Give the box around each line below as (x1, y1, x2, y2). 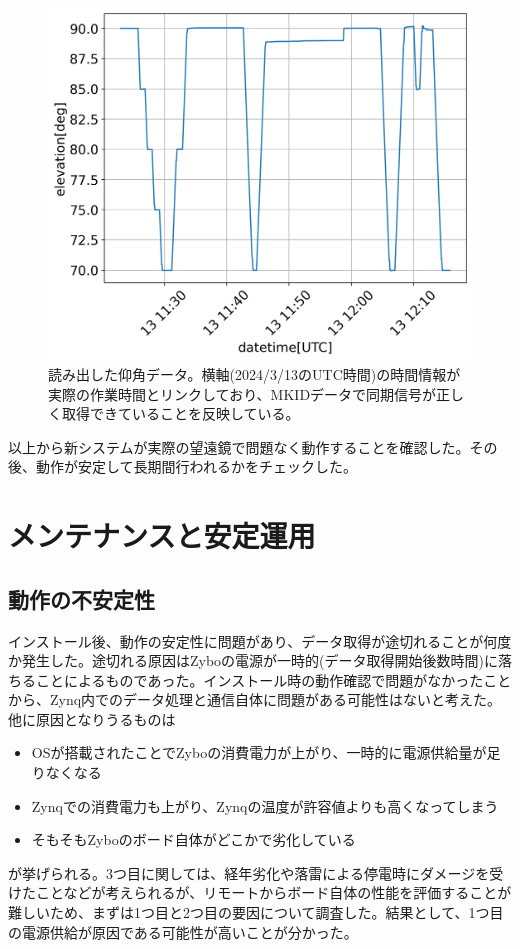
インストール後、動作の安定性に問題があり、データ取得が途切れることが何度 (8, 630, 512, 651)
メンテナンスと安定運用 (8, 515, 316, 556)
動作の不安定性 (8, 583, 155, 614)
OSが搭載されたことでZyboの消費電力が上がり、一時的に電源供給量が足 (31, 742, 501, 763)
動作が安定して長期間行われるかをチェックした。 (35, 456, 357, 477)
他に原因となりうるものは (8, 708, 176, 729)
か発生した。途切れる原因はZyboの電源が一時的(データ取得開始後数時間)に (8, 650, 499, 671)
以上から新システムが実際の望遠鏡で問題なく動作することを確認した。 (8, 436, 470, 457)
